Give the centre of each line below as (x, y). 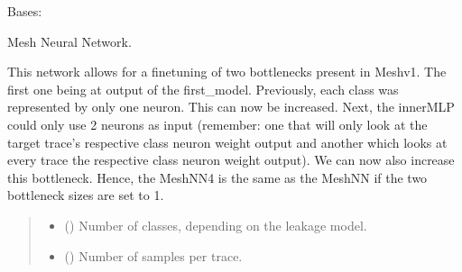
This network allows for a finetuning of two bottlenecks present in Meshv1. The (227, 72)
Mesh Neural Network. (69, 41)
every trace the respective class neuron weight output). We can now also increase (231, 160)
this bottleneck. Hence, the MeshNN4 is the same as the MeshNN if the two (217, 177)
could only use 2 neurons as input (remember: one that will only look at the (217, 124)
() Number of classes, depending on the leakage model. (216, 225)
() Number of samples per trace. (153, 255)
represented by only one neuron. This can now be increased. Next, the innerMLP (231, 107)
